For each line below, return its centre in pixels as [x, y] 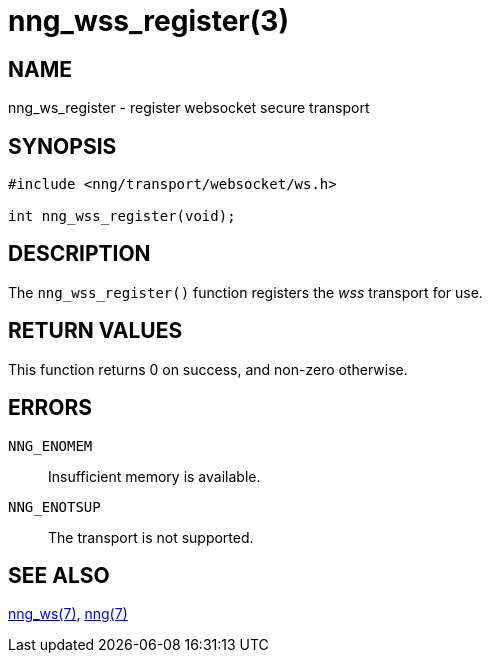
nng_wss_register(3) [148, 21]
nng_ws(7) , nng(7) [68, 614]
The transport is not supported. [151, 537]
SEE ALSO [59, 575]
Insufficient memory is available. [154, 476]
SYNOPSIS [62, 146]
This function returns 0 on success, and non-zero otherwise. [208, 369]
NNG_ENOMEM [50, 445]
